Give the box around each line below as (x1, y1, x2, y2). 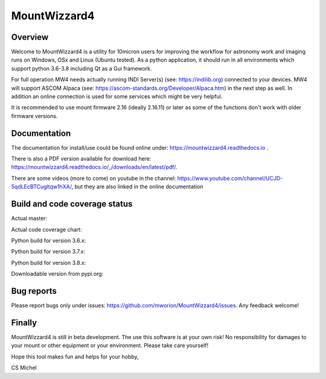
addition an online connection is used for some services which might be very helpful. (11, 93, 223, 100)
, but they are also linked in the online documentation (71, 183, 203, 190)
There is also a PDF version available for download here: (11, 155, 152, 162)
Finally (11, 317, 37, 328)
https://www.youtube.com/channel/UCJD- (177, 174, 283, 182)
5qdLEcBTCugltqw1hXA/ (11, 183, 72, 190)
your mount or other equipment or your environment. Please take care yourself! (11, 342, 208, 349)
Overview (11, 32, 49, 42)
